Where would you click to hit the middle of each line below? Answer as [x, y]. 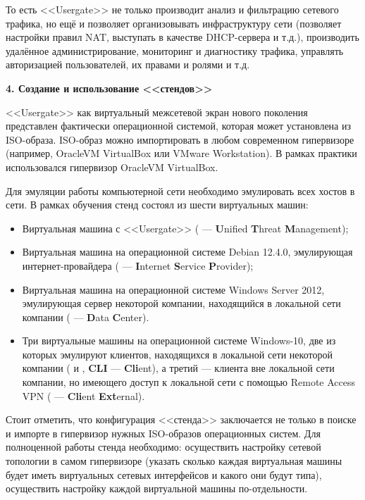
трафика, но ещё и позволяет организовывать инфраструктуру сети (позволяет [174, 23]
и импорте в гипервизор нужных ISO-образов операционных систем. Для [163, 433]
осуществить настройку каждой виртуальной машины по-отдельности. [157, 488]
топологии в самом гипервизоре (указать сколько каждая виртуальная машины [174, 461]
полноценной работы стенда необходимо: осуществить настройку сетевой [163, 447]
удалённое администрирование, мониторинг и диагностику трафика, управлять [175, 50]
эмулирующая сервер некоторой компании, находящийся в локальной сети [181, 303]
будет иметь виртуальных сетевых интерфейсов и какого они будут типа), [164, 474]
